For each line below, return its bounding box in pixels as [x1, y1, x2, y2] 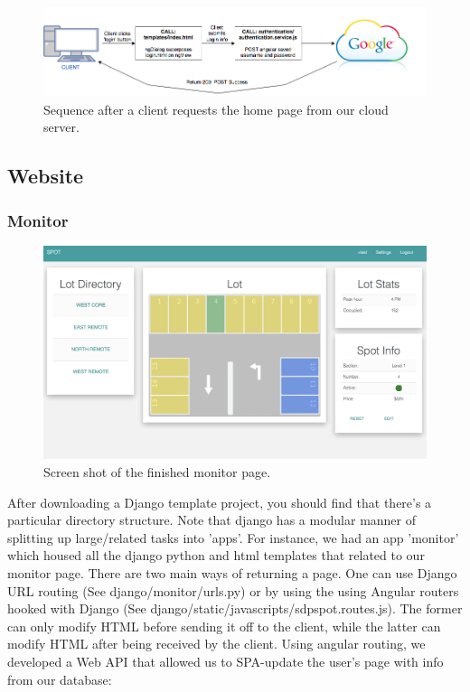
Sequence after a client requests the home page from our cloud [43, 99, 389, 118]
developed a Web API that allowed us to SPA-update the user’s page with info [7, 651, 444, 670]
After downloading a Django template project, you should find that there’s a [7, 492, 432, 511]
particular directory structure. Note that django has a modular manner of [7, 510, 417, 529]
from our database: [7, 669, 112, 688]
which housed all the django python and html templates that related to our [7, 546, 425, 565]
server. [43, 117, 80, 136]
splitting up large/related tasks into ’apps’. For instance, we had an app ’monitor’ [7, 528, 459, 547]
